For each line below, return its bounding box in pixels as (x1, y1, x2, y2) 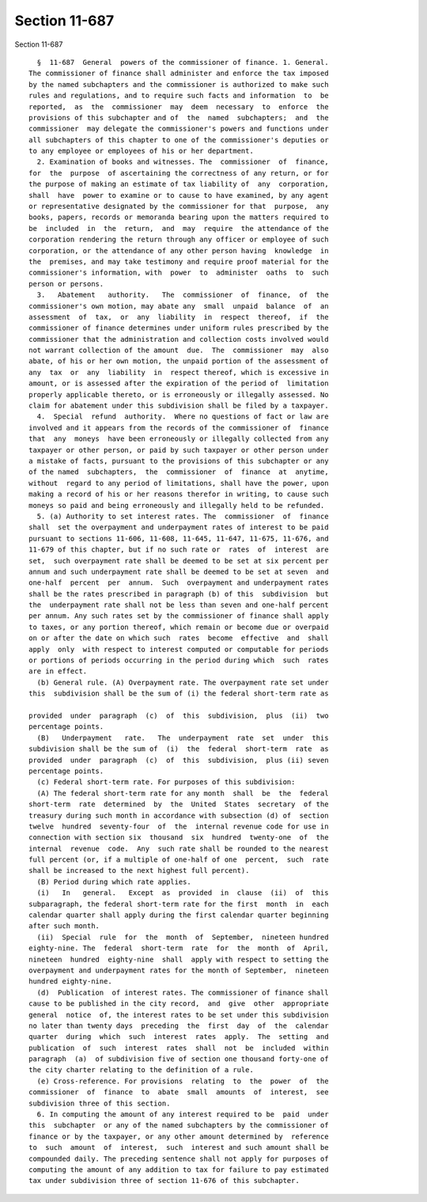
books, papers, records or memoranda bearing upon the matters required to (28, 213, 329, 222)
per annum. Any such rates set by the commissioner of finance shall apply (28, 612, 329, 620)
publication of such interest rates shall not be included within (28, 1043, 329, 1052)
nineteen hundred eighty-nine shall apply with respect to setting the (28, 954, 329, 964)
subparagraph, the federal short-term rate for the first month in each (28, 899, 329, 908)
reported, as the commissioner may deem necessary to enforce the (28, 102, 329, 111)
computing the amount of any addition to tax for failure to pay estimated (28, 1166, 329, 1174)
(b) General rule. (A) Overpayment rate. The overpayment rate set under (36, 677, 329, 687)
